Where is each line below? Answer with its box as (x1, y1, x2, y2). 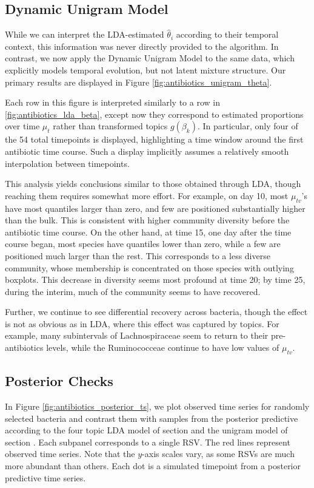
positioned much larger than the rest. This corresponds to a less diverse (5, 249, 270, 262)
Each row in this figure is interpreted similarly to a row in (5, 96, 220, 109)
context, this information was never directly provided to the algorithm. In (5, 39, 279, 52)
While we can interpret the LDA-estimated (5, 28, 164, 41)
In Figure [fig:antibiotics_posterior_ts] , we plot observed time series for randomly (5, 400, 310, 413)
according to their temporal (176, 28, 279, 41)
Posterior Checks (5, 371, 113, 390)
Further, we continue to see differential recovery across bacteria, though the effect (5, 305, 308, 318)
